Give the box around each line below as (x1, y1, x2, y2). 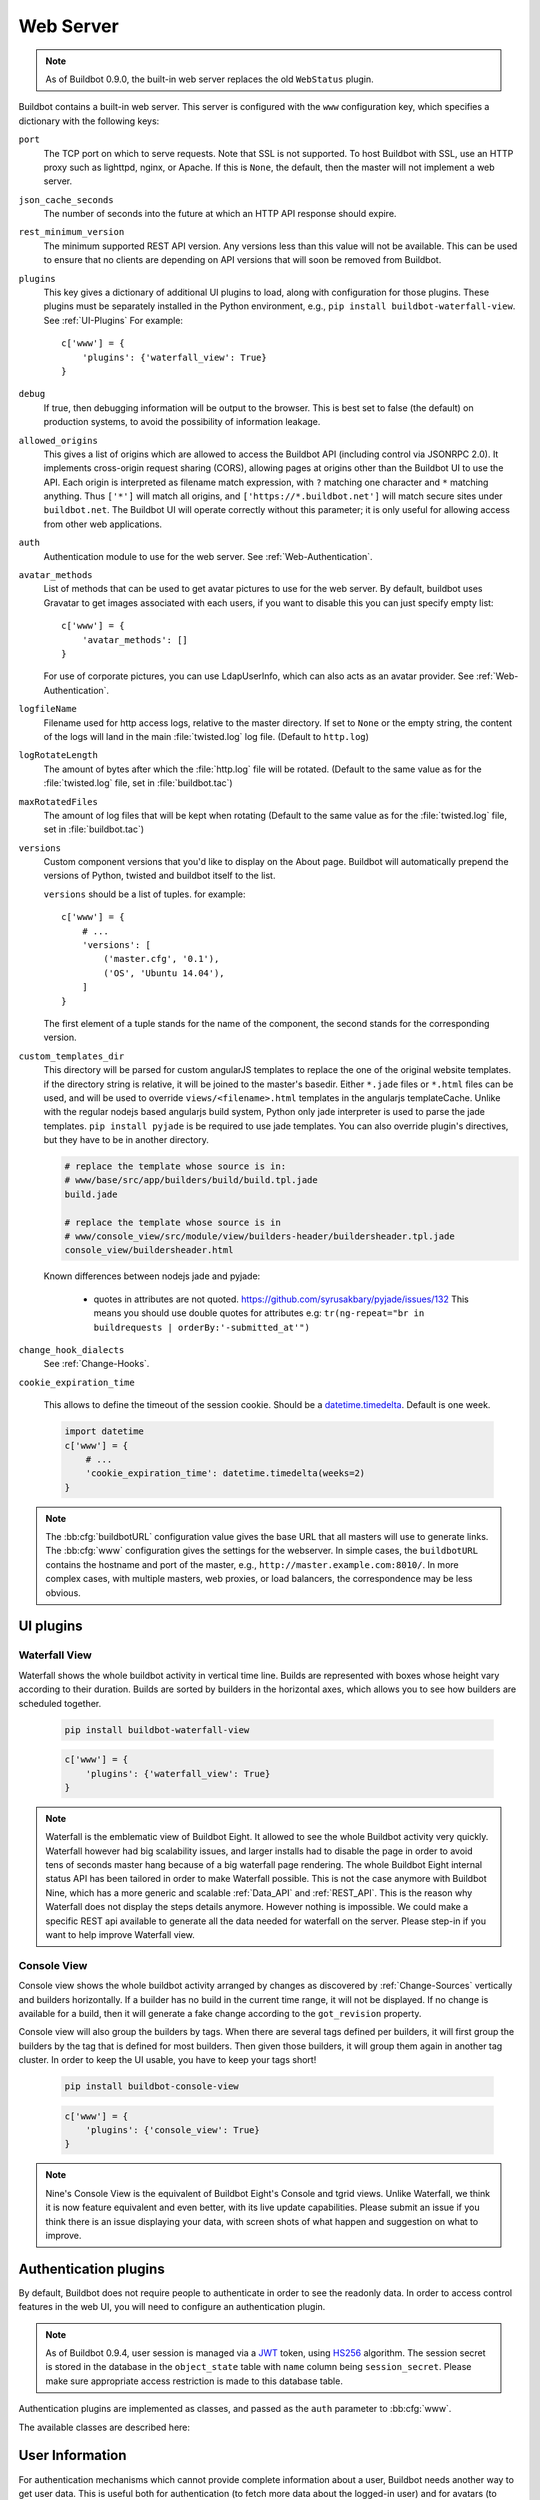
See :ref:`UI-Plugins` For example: (43, 314, 184, 326)
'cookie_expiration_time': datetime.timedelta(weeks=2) (85, 1468, 366, 1479)
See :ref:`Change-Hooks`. (43, 1358, 150, 1370)
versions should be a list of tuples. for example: (43, 888, 246, 900)
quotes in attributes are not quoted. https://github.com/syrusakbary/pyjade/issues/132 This (93, 1293, 470, 1305)
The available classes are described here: (18, 2421, 190, 2433)
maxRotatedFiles (18, 796, 99, 807)
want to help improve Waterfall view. (45, 1929, 195, 1941)
